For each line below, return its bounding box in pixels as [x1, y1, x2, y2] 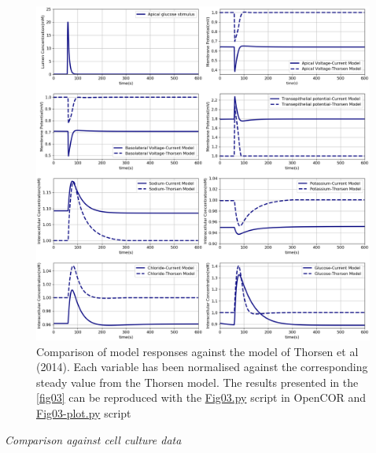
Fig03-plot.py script [36, 404, 131, 421]
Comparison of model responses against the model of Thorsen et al [36, 343, 359, 359]
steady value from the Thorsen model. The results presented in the [36, 373, 359, 390]
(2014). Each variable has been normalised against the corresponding [36, 358, 368, 375]
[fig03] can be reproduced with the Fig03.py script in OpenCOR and [36, 389, 367, 406]
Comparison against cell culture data [5, 431, 182, 447]
